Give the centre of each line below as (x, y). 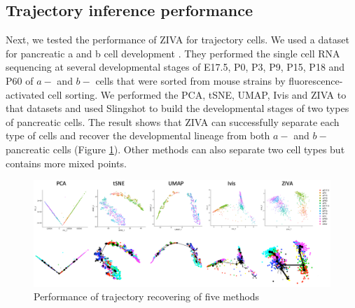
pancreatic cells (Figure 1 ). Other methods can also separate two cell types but (175, 149)
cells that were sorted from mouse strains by (190, 80)
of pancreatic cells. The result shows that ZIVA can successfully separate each (173, 121)
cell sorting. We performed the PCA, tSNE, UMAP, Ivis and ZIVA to (197, 94)
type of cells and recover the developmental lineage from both (138, 135)
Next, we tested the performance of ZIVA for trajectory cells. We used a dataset (177, 40)
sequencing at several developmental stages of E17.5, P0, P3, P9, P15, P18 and (175, 67)
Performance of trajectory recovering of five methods (147, 296)
